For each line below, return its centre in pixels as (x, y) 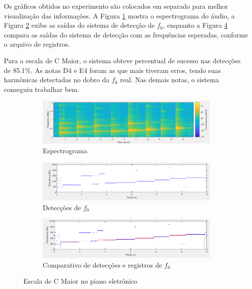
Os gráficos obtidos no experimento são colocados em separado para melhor (116, 6)
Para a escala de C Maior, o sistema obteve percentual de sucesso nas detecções (122, 60)
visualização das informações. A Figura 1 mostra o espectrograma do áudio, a (119, 15)
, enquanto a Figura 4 (195, 25)
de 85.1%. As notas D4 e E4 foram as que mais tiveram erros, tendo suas (112, 70)
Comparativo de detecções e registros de (102, 264)
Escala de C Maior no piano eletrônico (80, 281)
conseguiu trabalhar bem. (42, 89)
